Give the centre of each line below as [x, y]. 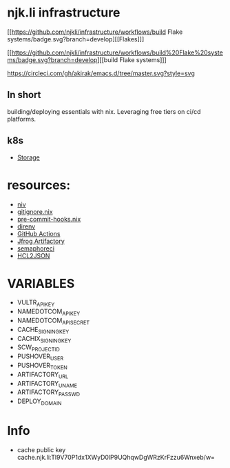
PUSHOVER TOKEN [42, 366]
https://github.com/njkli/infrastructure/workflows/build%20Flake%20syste [117, 52]
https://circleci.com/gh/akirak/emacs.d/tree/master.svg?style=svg [101, 73]
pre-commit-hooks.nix [49, 219]
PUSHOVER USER [40, 357]
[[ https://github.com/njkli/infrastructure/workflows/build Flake [95, 32]
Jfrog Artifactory [41, 241]
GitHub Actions [39, 233]
